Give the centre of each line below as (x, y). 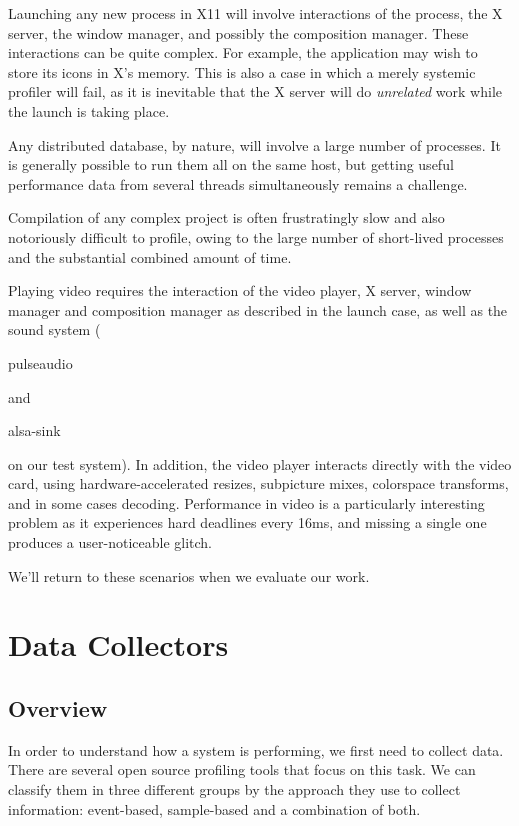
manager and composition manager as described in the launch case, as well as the (258, 309)
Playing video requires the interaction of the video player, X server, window (240, 290)
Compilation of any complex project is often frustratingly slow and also (226, 217)
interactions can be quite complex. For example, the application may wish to (243, 52)
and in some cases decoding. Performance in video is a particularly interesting (246, 502)
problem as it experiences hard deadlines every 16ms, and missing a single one (247, 522)
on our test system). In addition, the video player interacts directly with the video (260, 463)
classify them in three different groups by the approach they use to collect (234, 789)
